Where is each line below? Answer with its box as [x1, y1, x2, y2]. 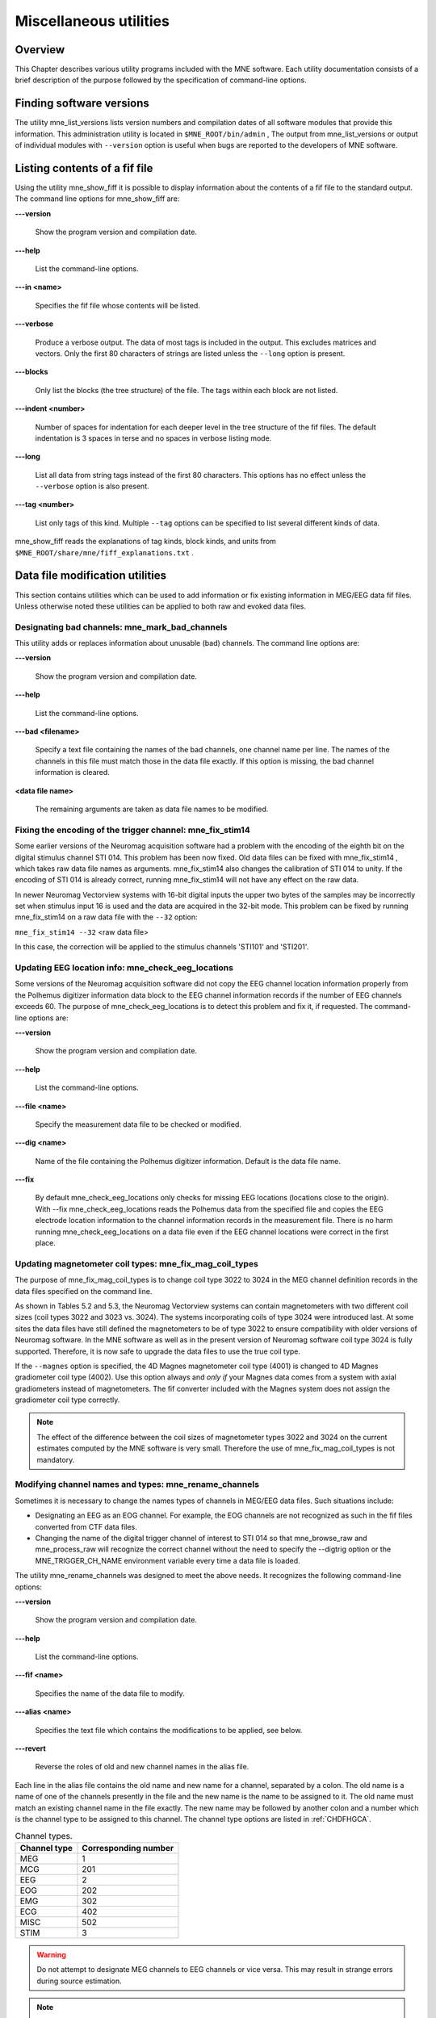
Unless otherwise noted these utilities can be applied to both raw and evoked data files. [15, 601, 307, 611]
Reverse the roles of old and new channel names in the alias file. [35, 1762, 249, 1772]
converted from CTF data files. [35, 1522, 137, 1531]
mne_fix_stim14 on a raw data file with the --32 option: [15, 912, 198, 922]
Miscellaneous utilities [15, 12, 170, 30]
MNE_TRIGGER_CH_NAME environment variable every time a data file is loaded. [35, 1555, 300, 1565]
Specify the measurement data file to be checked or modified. [35, 1119, 241, 1129]
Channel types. [15, 1830, 73, 1841]
